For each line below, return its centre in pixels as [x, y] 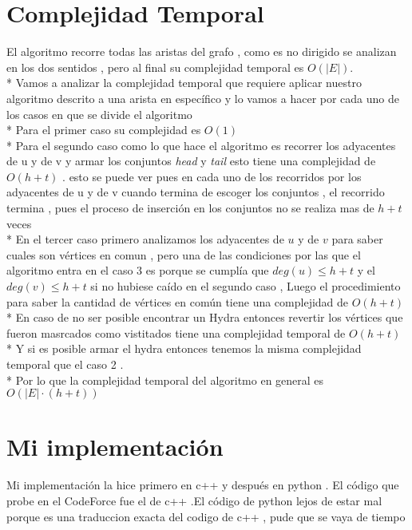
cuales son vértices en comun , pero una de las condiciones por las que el [184, 254]
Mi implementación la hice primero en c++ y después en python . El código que [203, 485]
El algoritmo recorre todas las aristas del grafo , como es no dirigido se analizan [202, 51]
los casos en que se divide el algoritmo [99, 114]
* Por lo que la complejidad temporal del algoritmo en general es [165, 380]
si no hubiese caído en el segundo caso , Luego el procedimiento [246, 286]
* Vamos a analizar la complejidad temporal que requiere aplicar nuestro [184, 83]
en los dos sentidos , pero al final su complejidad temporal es [155, 67]
